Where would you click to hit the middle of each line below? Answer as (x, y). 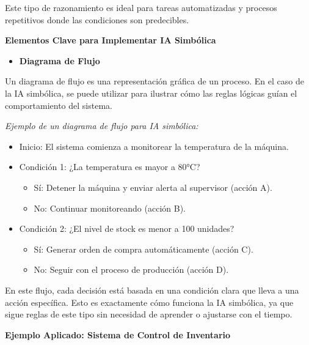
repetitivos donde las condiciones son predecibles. (97, 19)
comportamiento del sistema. (59, 105)
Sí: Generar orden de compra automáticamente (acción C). (144, 249)
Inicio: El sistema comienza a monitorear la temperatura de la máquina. (154, 146)
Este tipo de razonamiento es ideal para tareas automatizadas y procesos (141, 7)
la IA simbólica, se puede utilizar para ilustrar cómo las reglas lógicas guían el (151, 93)
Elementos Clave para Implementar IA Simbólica (111, 40)
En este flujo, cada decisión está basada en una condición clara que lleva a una (152, 290)
